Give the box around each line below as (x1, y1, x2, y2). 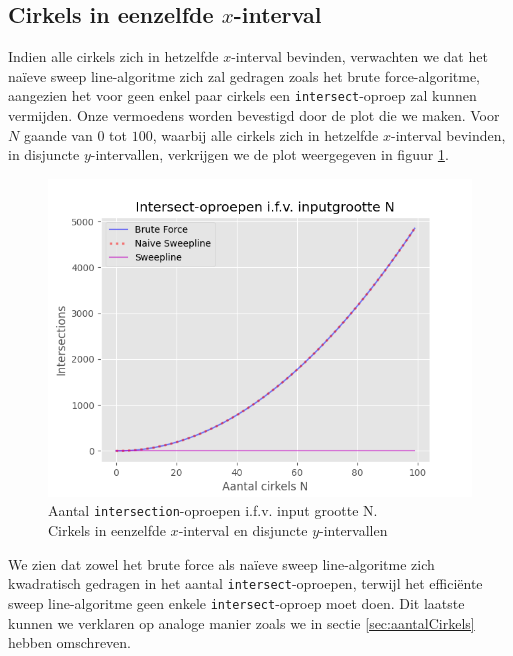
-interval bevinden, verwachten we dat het (231, 46, 488, 67)
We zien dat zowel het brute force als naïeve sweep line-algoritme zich (8, 553, 435, 574)
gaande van (23, 124, 93, 145)
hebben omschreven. (8, 632, 132, 653)
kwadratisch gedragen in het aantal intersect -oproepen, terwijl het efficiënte (8, 573, 483, 594)
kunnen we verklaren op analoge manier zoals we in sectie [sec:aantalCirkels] (8, 612, 475, 633)
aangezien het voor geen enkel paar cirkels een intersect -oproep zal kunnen (8, 85, 477, 106)
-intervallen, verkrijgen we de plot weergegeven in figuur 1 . (90, 144, 449, 165)
